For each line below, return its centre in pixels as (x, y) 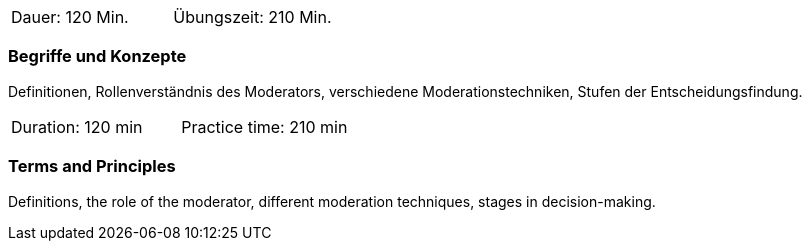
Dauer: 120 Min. (70, 17)
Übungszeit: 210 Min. (252, 17)
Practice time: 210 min (264, 126)
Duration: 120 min (77, 126)
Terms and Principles (92, 166)
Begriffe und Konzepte (97, 56)
